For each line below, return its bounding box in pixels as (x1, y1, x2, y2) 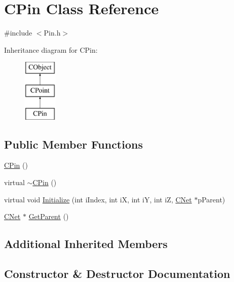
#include (4, 27, 32, 38)
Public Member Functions (4, 136, 143, 152)
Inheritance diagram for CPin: (4, 44, 98, 55)
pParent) (198, 194, 225, 204)
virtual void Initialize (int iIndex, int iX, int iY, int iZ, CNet (4, 194, 192, 204)
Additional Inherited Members (4, 236, 168, 252)
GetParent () (28, 211, 69, 222)
